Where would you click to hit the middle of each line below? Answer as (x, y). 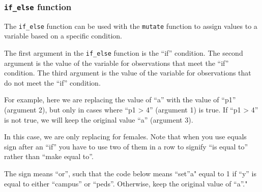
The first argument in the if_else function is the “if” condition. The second (124, 53)
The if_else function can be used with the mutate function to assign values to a (131, 26)
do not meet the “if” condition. (52, 82)
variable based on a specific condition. (63, 36)
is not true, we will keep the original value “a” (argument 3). (99, 119)
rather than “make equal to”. (49, 156)
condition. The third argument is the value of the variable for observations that (128, 73)
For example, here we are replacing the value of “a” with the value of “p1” (120, 100)
